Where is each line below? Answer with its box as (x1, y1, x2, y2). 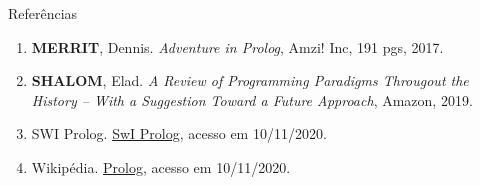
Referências (8, 3, 78, 23)
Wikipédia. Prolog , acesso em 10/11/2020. (31, 156, 291, 177)
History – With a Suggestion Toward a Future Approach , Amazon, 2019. (31, 89, 473, 110)
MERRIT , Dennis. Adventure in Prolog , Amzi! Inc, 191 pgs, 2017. (31, 36, 444, 57)
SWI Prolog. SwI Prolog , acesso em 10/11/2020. (31, 123, 327, 144)
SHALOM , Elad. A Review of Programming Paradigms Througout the (31, 70, 469, 91)
